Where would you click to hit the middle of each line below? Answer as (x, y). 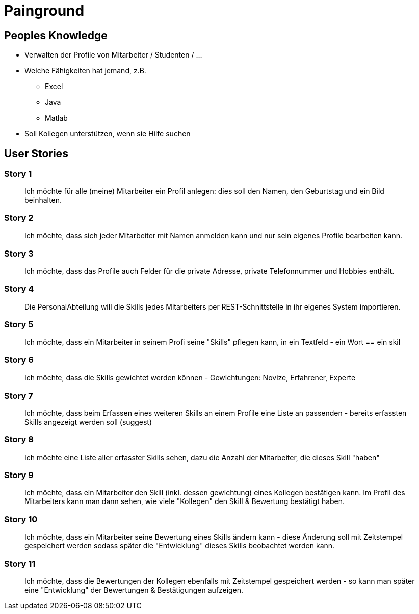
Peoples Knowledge (56, 35)
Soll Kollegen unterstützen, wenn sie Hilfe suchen (108, 134)
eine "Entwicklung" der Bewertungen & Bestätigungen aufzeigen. (134, 590)
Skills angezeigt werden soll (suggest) (88, 422)
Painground (44, 11)
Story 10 (21, 519)
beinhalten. (43, 200)
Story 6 (19, 360)
